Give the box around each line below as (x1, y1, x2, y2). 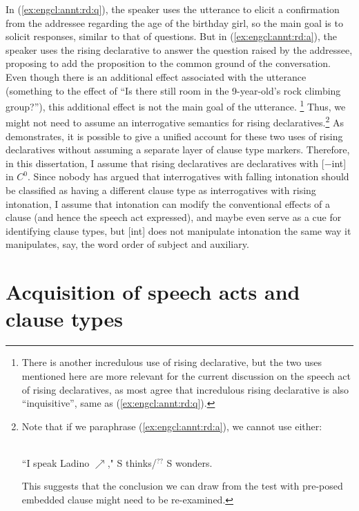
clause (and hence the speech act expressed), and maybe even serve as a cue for (6, 210, 342, 224)
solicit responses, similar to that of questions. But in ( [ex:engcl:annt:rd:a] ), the (6, 29, 338, 44)
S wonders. (166, 455, 213, 470)
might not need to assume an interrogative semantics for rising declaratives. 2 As (6, 113, 344, 130)
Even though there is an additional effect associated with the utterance (6, 69, 307, 84)
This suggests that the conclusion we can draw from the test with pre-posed (21, 479, 343, 493)
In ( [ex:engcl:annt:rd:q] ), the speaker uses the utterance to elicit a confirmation (6, 2, 340, 16)
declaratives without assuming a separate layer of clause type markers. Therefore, (6, 142, 350, 157)
